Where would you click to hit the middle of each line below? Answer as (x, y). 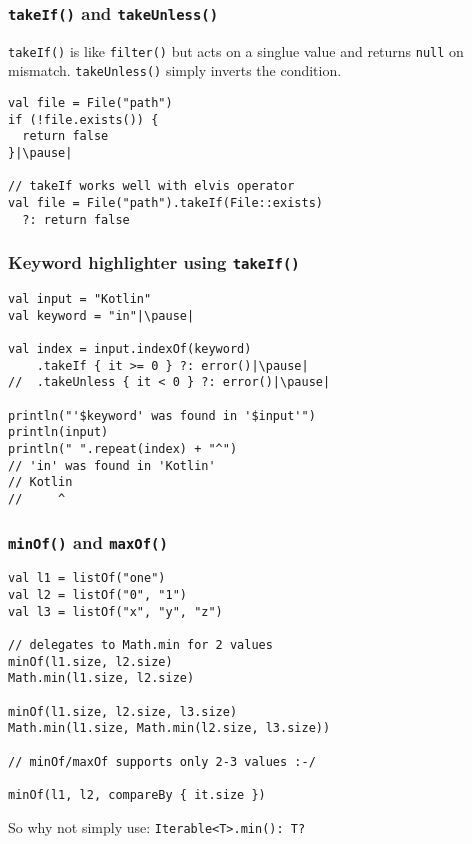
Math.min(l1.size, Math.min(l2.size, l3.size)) (169, 728)
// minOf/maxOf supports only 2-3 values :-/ (162, 761)
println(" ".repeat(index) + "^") (123, 449)
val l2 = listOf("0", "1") (97, 595)
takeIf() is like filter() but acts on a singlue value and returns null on (236, 50)
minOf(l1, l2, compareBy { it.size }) (137, 794)
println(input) (58, 432)
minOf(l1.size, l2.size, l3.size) (123, 711)
